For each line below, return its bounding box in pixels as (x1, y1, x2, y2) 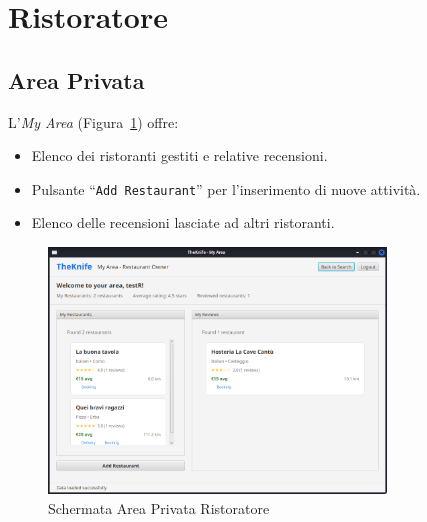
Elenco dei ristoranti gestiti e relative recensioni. (31, 145, 328, 166)
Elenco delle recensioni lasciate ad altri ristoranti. (31, 212, 335, 233)
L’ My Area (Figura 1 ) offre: (8, 111, 179, 132)
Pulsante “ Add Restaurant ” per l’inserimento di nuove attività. (31, 178, 421, 199)
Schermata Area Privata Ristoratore (48, 497, 270, 518)
